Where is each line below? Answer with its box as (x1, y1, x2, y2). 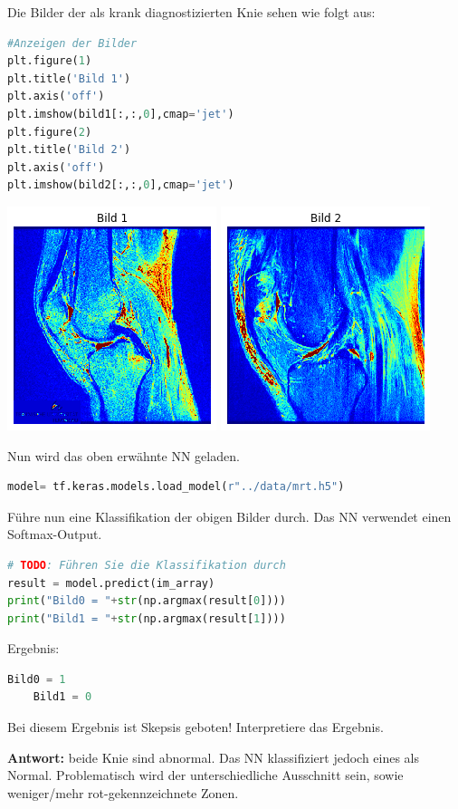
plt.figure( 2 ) (7, 125, 92, 139)
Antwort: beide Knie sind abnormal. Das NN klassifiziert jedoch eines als (7, 747, 420, 766)
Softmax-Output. (7, 525, 102, 544)
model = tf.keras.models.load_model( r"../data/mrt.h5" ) (7, 480, 345, 494)
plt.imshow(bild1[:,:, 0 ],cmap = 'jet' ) (7, 107, 234, 120)
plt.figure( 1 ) (7, 54, 92, 68)
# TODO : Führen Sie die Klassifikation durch (7, 558, 286, 572)
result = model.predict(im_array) (7, 576, 215, 590)
